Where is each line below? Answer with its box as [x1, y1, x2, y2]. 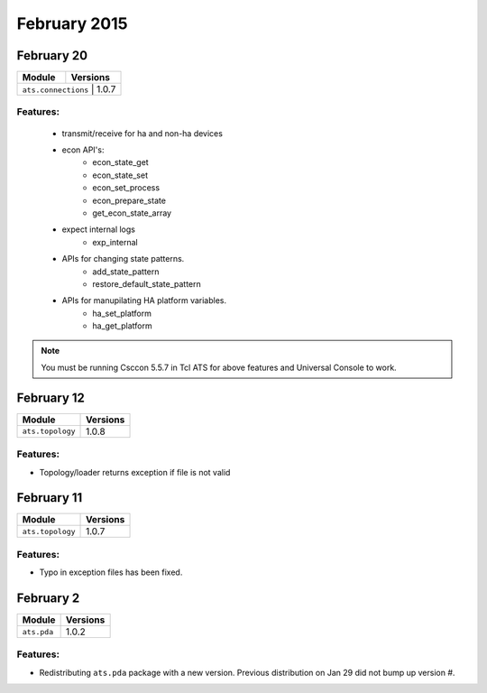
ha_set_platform [92, 308, 152, 319]
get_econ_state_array [92, 208, 171, 218]
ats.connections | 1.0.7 [22, 83, 116, 96]
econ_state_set [92, 170, 149, 180]
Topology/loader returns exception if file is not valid [39, 467, 231, 477]
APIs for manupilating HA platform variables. [61, 295, 227, 306]
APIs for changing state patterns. [61, 254, 185, 264]
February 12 [16, 390, 86, 405]
